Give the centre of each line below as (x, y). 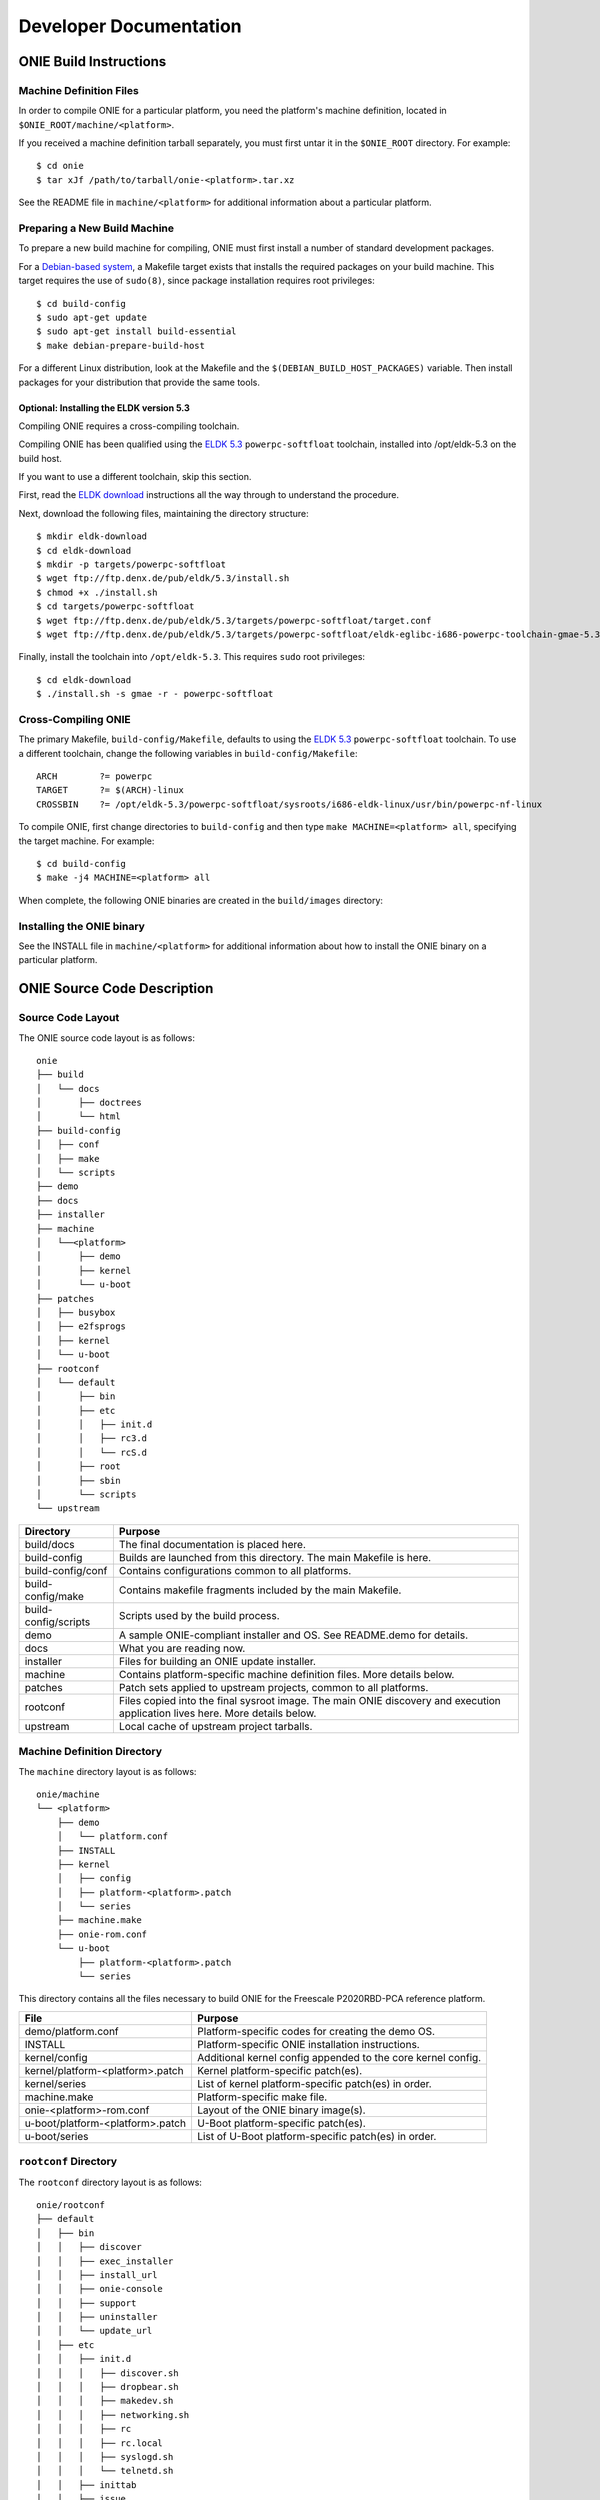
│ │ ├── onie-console (100, 2289)
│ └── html (78, 1116)
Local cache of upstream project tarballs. (215, 1726)
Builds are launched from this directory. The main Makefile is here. (275, 1557)
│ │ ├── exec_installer (105, 2261)
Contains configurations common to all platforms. (235, 1570)
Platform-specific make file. (262, 2097)
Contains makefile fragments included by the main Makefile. (260, 1590)
